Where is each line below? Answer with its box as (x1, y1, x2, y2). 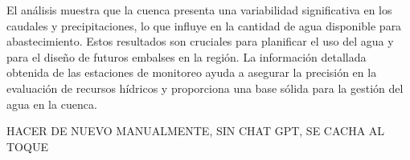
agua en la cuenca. (6, 95, 97, 112)
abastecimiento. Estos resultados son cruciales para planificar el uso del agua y (6, 33, 394, 50)
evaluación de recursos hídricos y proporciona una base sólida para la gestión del (6, 79, 404, 96)
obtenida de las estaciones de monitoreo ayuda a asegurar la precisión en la (6, 64, 377, 81)
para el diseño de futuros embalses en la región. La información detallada (6, 48, 367, 65)
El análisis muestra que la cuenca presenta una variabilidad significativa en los (6, 2, 392, 18)
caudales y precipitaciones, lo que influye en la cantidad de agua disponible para (6, 17, 402, 34)
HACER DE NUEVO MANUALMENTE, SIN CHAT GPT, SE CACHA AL (6, 122, 385, 139)
